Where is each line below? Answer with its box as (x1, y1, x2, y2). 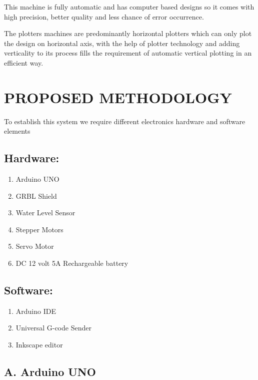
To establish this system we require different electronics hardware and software (4, 116, 245, 126)
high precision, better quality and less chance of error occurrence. (4, 11, 204, 22)
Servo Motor (15, 241, 54, 251)
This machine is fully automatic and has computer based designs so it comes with (4, 2, 254, 12)
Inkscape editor (15, 339, 63, 350)
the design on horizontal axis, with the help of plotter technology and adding (4, 38, 240, 48)
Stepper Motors (15, 224, 63, 234)
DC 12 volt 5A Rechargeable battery (15, 258, 128, 268)
